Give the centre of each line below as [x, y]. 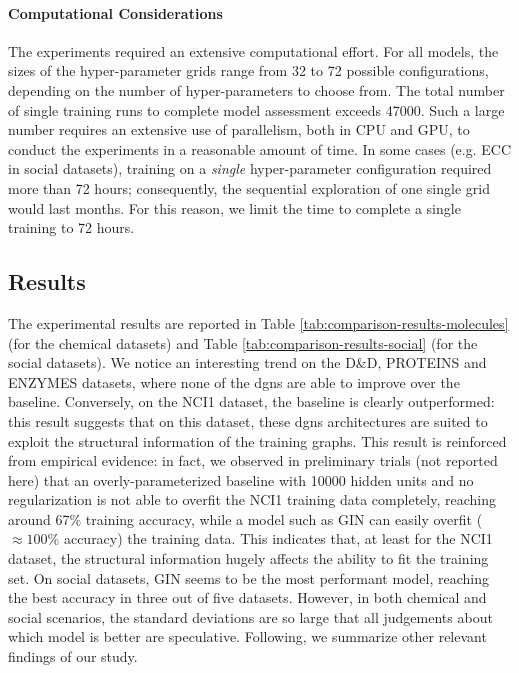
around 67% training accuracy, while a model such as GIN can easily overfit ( [245, 518]
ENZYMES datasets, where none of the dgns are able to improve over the [234, 381]
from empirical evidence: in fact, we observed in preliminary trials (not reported [253, 460]
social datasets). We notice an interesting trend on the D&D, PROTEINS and [247, 362]
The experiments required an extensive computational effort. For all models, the [253, 50]
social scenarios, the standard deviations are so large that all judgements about [250, 616]
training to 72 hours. [71, 227]
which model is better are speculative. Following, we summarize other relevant [247, 636]
